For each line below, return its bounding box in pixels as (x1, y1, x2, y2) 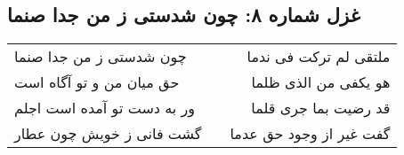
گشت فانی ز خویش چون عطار (14, 123, 202, 144)
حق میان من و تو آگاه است (14, 72, 180, 93)
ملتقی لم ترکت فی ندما (246, 46, 391, 67)
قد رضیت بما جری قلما (251, 97, 391, 119)
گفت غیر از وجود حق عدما (230, 123, 391, 144)
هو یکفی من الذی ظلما (251, 72, 391, 93)
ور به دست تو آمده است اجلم (14, 97, 196, 119)
